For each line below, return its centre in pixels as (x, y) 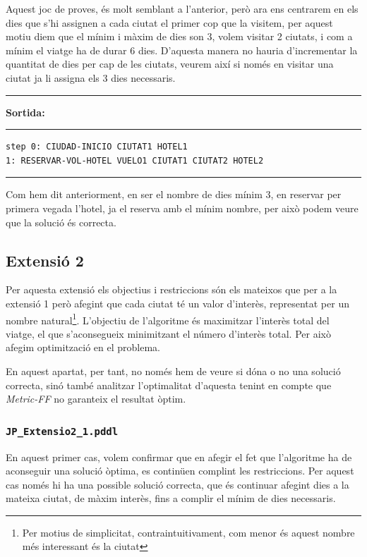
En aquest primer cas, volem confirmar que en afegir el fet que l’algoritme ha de (179, 457)
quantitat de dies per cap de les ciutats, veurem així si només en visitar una (170, 64)
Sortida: (25, 112)
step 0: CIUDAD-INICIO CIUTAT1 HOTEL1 (97, 147)
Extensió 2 (45, 260)
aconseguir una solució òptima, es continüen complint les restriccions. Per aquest (180, 471)
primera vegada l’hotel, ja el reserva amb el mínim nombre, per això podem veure (182, 208)
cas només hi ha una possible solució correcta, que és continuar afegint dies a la (178, 484)
